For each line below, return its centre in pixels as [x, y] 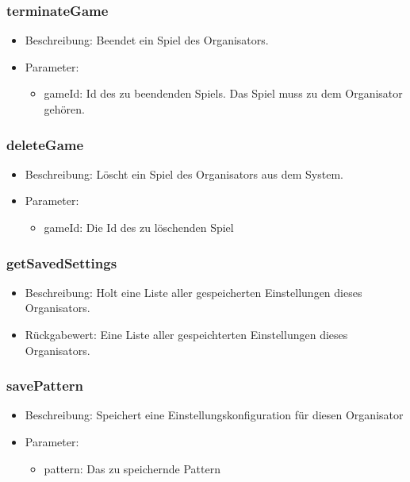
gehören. [64, 109]
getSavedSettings [62, 262]
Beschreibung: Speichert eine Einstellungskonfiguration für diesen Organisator [214, 415]
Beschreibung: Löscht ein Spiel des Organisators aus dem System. [184, 174]
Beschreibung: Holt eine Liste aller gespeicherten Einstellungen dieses [194, 292]
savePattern [45, 386]
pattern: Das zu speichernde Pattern [132, 468]
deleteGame [45, 144]
